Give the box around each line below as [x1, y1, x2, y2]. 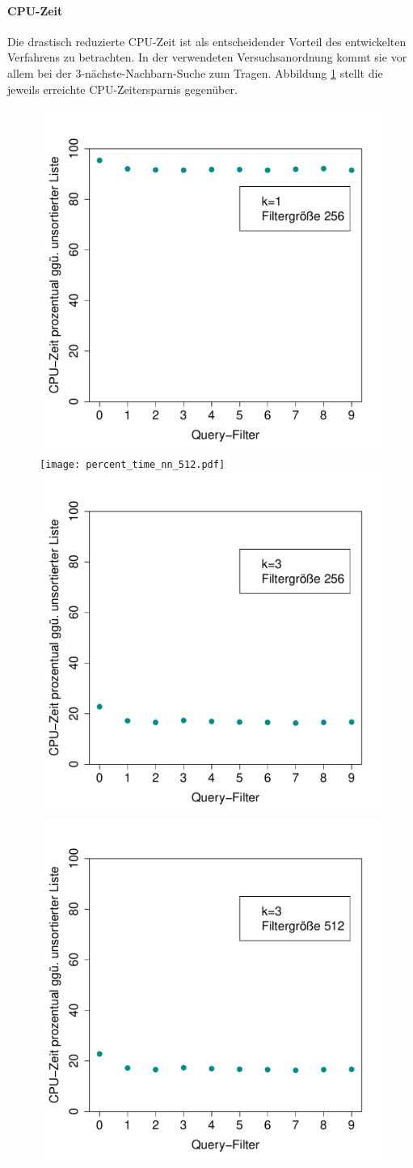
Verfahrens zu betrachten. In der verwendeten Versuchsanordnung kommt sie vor [7, 49, 407, 66]
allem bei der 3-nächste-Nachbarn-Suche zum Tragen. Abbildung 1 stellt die [7, 64, 383, 81]
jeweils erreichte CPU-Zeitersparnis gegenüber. [7, 80, 238, 97]
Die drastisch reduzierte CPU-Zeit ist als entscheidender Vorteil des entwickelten [7, 32, 407, 49]
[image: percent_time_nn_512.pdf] [40, 458, 225, 470]
